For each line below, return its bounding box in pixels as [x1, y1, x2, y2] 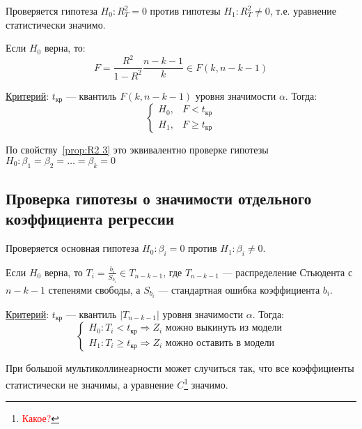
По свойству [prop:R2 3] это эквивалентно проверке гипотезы [6, 142, 269, 157]
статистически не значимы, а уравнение [6, 377, 174, 391]
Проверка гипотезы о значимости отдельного [6, 187, 312, 209]
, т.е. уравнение [269, 3, 336, 17]
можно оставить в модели [165, 338, 274, 348]
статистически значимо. [6, 17, 106, 31]
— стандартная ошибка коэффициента [158, 282, 320, 296]
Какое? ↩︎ [22, 411, 59, 426]
